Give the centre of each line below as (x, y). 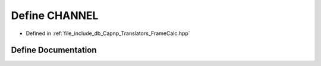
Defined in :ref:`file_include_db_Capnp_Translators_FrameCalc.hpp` (108, 33)
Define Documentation (54, 50)
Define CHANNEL (55, 15)
